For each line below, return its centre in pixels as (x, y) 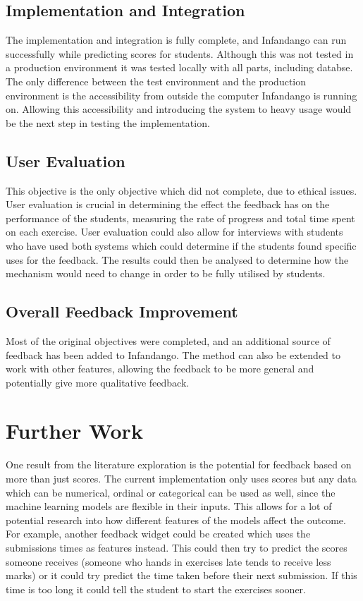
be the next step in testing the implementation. (108, 122)
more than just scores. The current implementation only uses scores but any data (181, 479)
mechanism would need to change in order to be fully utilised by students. (166, 273)
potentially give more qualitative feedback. (98, 382)
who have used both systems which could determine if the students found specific (181, 245)
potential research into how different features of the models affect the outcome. (176, 520)
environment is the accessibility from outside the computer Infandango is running (181, 95)
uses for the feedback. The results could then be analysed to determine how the (177, 259)
